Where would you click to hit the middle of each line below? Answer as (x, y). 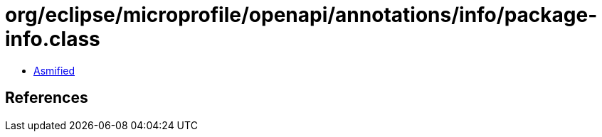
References (47, 98)
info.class (53, 39)
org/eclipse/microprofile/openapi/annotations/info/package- (301, 15)
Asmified (54, 70)
